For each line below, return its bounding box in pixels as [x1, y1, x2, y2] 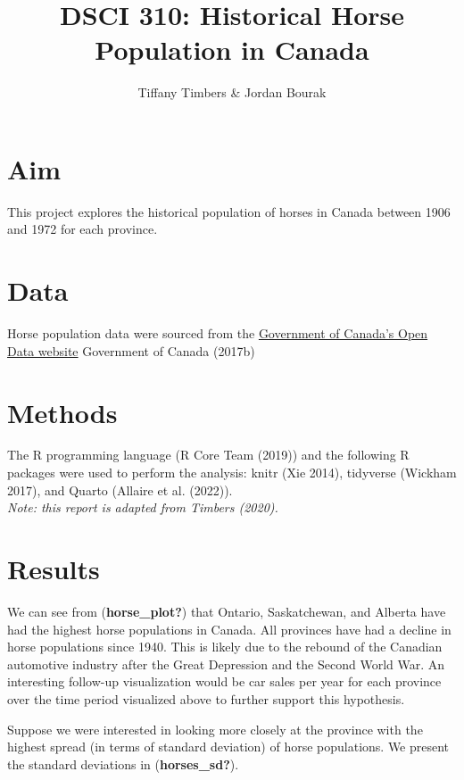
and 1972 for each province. [7, 220, 158, 238]
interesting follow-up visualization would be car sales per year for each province [7, 672, 442, 691]
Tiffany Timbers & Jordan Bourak [137, 83, 327, 102]
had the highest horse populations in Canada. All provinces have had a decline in [7, 619, 452, 638]
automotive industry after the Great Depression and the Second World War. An [7, 654, 445, 673]
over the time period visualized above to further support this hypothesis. [7, 689, 405, 708]
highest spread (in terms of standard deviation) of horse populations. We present [7, 737, 450, 756]
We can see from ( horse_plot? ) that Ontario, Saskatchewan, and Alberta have [7, 602, 446, 620]
